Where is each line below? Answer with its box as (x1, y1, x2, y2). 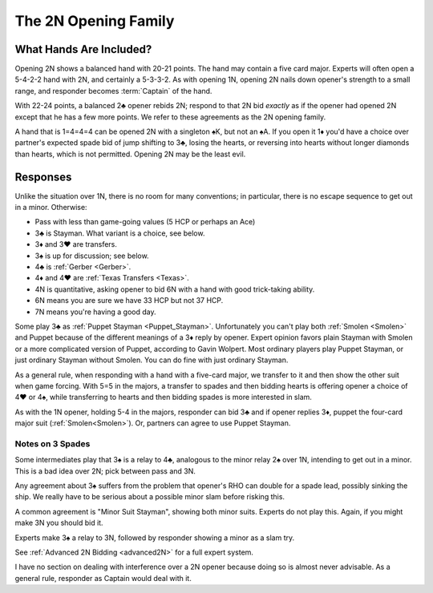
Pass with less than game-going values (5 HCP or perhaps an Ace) (34, 217, 256, 227)
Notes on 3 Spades (14, 438, 91, 449)
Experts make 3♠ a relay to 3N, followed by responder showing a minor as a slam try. (14, 533, 295, 543)
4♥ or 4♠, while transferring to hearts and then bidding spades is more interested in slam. (14, 393, 313, 402)
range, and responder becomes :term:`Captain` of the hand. (14, 86, 212, 95)
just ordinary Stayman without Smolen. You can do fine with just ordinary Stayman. (14, 355, 289, 365)
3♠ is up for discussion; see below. (34, 251, 149, 260)
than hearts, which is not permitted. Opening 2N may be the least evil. (14, 149, 246, 159)
